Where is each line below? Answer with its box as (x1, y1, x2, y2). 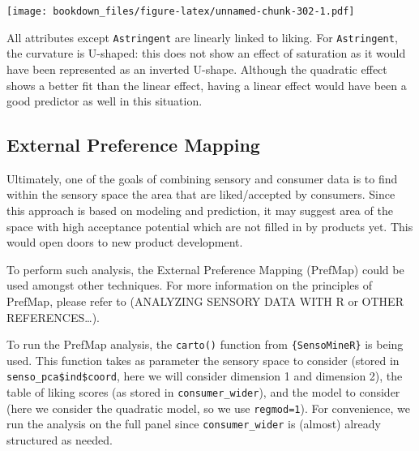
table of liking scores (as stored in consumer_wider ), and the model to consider (6, 384, 400, 401)
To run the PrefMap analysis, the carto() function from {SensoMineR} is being (6, 336, 404, 353)
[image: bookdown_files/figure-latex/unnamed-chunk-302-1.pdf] (6, 6, 355, 17)
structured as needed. (6, 432, 113, 449)
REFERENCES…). (6, 308, 100, 325)
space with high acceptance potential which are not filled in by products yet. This (6, 217, 413, 234)
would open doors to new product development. (6, 234, 243, 251)
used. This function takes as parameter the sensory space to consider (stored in (6, 351, 400, 368)
